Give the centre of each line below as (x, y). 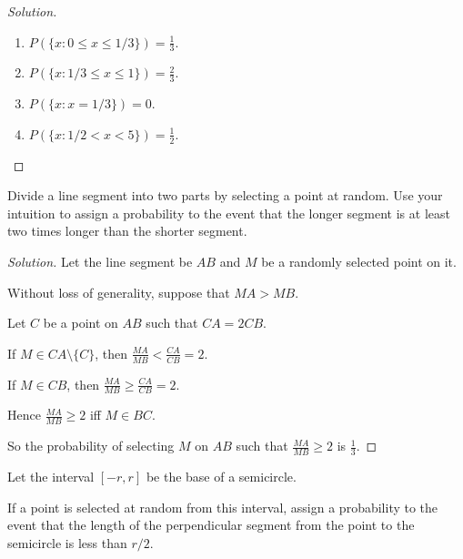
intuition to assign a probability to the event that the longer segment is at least (229, 213)
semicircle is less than (67, 542)
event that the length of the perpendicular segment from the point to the (211, 525)
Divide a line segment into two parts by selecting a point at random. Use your (225, 195)
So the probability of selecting (91, 446)
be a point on (81, 323)
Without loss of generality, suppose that (119, 292)
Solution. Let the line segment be (100, 262)
